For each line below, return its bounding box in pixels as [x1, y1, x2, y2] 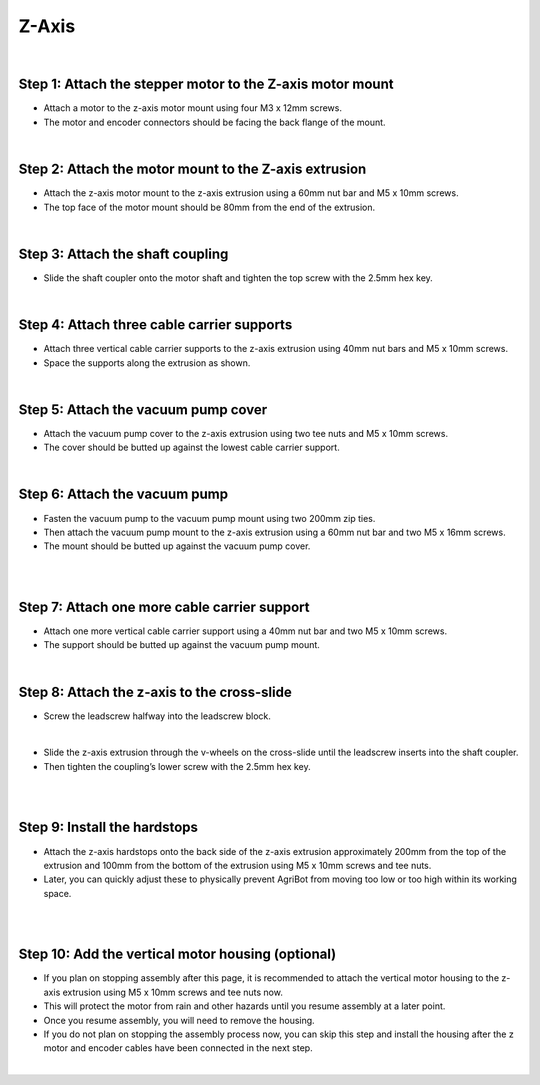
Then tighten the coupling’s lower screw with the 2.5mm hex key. [43, 760, 311, 772]
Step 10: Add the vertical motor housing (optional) [18, 946, 337, 963]
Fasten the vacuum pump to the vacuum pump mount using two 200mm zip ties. [43, 512, 376, 524]
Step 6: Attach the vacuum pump [18, 486, 229, 503]
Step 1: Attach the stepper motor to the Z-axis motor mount [18, 76, 394, 93]
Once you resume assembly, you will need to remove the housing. [43, 1014, 315, 1026]
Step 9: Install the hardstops [18, 819, 199, 836]
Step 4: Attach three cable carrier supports [18, 316, 293, 334]
